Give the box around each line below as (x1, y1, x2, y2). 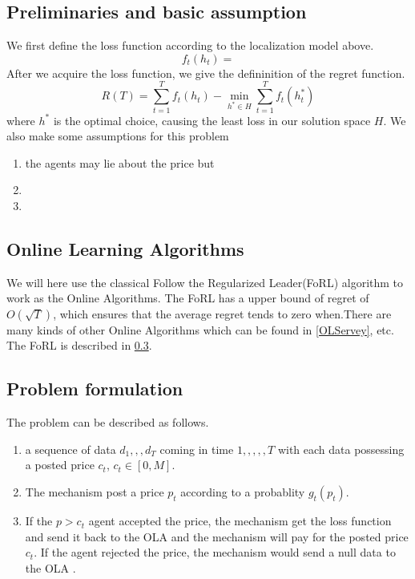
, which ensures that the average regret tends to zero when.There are (53, 305, 392, 322)
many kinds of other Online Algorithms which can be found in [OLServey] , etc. (6, 321, 394, 338)
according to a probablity (180, 484, 305, 500)
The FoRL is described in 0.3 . (6, 337, 152, 354)
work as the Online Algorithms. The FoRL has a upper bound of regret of (6, 289, 369, 306)
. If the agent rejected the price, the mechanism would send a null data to (34, 544, 396, 561)
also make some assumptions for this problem (6, 128, 229, 144)
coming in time (159, 440, 234, 457)
